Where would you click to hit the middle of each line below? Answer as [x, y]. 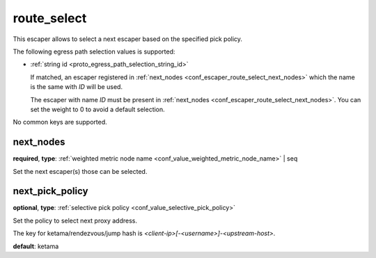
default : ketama [36, 246]
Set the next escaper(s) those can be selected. [80, 171]
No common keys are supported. [60, 122]
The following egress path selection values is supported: [94, 51]
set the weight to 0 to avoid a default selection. [97, 109]
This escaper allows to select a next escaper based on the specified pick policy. [128, 39]
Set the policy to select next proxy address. [75, 220]
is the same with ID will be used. [77, 87]
